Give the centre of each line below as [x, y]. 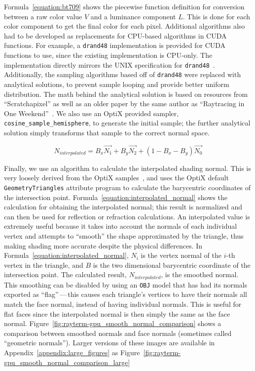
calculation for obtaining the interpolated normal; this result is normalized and [123, 207]
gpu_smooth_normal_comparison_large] [67, 362]
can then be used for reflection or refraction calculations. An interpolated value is [127, 216]
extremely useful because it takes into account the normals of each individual [121, 226]
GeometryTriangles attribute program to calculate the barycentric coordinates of [127, 187]
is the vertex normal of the [181, 255]
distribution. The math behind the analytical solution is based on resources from [126, 94]
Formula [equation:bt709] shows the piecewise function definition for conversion [124, 6]
